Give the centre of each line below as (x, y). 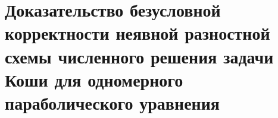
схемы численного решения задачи (139, 56)
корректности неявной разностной (138, 33)
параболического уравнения (112, 102)
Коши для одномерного (94, 79)
